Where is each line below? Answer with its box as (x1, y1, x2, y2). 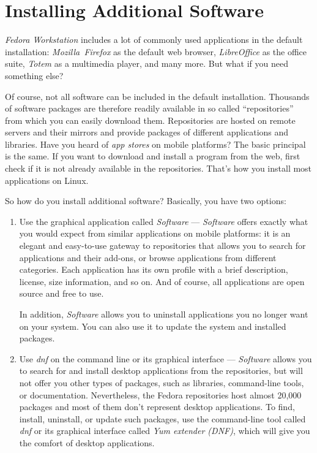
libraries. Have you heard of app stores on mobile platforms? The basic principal (5, 137, 306, 150)
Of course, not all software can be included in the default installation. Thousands (5, 89, 310, 102)
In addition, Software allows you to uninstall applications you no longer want (19, 308, 308, 320)
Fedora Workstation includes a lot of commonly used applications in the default (5, 33, 303, 46)
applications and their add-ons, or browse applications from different (19, 251, 277, 264)
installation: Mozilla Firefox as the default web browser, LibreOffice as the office (5, 45, 307, 58)
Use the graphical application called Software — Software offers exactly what (19, 215, 308, 227)
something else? (5, 69, 64, 82)
